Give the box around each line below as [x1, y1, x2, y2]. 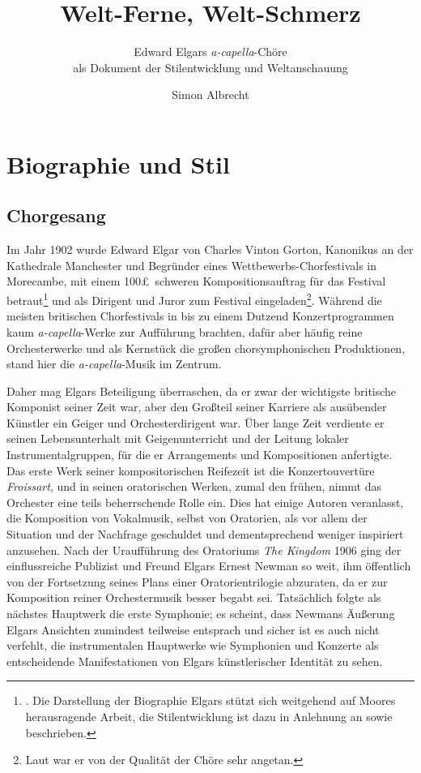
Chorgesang [6, 203, 106, 228]
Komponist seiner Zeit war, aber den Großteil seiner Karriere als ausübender [6, 398, 387, 415]
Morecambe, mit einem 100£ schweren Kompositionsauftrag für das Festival [6, 273, 386, 290]
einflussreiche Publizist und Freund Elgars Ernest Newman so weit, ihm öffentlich [6, 557, 411, 574]
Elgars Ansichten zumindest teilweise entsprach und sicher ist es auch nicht [6, 621, 380, 638]
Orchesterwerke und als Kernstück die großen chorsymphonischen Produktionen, [6, 339, 406, 356]
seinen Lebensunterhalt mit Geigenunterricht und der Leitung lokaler [6, 430, 349, 447]
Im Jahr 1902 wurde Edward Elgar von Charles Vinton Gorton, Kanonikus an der [6, 241, 414, 258]
